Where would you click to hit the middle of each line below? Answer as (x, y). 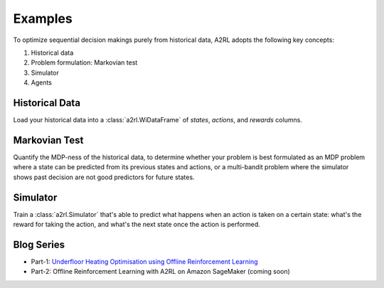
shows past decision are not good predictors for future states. (104, 177)
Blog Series (39, 244)
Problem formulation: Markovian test (84, 63)
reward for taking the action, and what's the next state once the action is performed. (137, 224)
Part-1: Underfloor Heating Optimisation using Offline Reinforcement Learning (145, 261)
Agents (42, 82)
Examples (43, 18)
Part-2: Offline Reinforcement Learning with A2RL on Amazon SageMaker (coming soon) (161, 272)
